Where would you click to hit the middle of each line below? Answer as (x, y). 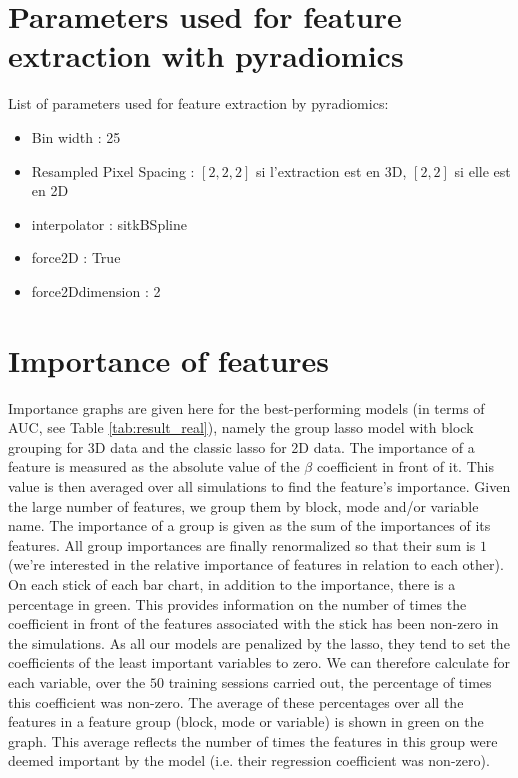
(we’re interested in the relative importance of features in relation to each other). (256, 564)
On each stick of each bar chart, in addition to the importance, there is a (232, 583)
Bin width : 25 (76, 136)
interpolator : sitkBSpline (109, 223)
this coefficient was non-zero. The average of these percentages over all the (236, 701)
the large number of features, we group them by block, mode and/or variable (243, 505)
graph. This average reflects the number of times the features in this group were (253, 740)
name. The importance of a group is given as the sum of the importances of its (249, 525)
